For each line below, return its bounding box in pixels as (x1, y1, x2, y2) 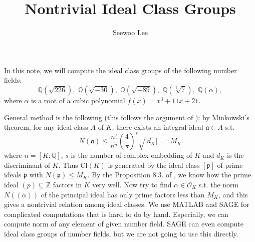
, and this (218, 189, 248, 199)
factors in (53, 179, 82, 189)
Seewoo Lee (112, 27, 148, 38)
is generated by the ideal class (108, 159, 200, 170)
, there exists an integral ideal (112, 122, 203, 132)
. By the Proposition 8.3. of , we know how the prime (87, 169, 251, 180)
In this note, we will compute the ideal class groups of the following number (4, 65, 237, 75)
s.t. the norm (198, 179, 239, 189)
